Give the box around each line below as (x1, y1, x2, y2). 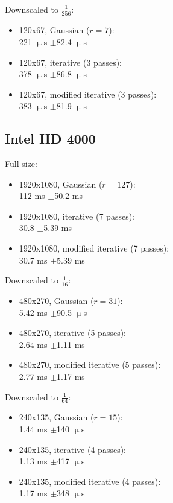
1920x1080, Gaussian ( (19, 177, 102, 190)
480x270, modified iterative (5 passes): (19, 358, 161, 371)
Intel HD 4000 (5, 129, 96, 148)
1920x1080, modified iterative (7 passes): (19, 242, 169, 255)
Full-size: (5, 157, 37, 170)
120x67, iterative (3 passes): (19, 55, 122, 68)
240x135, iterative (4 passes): (19, 443, 126, 455)
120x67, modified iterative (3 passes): (19, 87, 157, 100)
